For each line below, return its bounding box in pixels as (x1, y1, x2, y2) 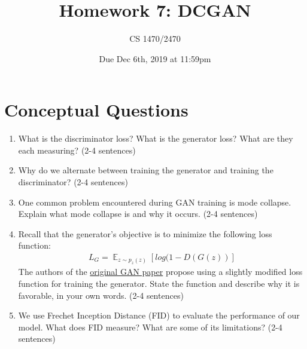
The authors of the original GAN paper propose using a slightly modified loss (18, 265, 303, 278)
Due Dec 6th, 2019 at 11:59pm (99, 52, 211, 65)
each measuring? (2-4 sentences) (18, 143, 136, 156)
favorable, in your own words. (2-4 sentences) (18, 289, 184, 301)
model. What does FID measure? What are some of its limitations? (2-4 (18, 320, 282, 333)
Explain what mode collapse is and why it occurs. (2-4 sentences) (18, 207, 258, 220)
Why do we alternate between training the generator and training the (18, 164, 273, 176)
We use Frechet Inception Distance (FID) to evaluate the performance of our (18, 309, 300, 322)
